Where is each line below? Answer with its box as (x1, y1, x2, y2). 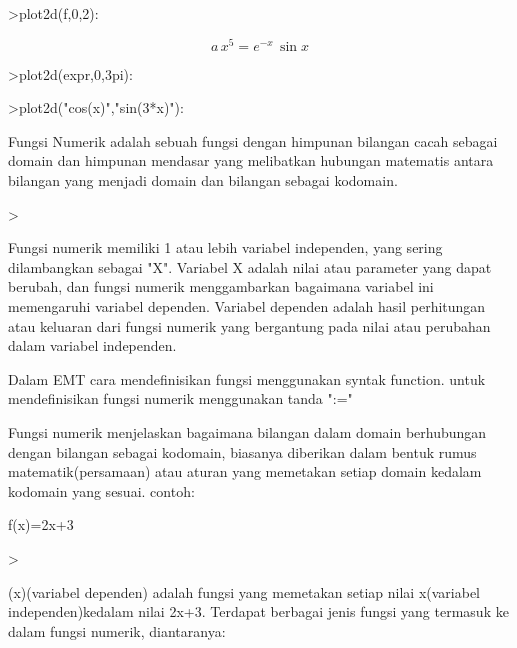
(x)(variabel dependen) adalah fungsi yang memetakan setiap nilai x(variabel (8, 581, 481, 602)
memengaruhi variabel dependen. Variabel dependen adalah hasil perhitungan (8, 296, 486, 317)
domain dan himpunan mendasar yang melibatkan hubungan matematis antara (8, 150, 494, 171)
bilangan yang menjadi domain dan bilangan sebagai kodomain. (8, 170, 398, 191)
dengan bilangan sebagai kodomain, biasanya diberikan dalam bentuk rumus (8, 441, 477, 462)
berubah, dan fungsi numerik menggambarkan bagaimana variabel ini (8, 276, 434, 297)
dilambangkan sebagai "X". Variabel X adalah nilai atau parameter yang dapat (8, 256, 492, 277)
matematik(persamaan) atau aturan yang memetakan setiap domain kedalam (8, 461, 482, 482)
